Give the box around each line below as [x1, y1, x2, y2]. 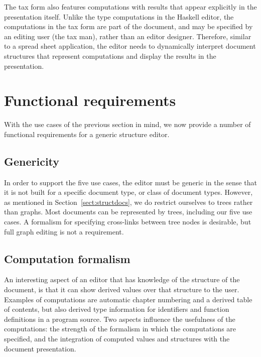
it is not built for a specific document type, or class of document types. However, [4, 187, 253, 197]
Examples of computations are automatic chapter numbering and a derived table [4, 294, 252, 304]
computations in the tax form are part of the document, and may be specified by [4, 21, 253, 32]
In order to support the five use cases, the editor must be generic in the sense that [4, 177, 257, 187]
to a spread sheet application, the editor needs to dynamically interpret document [4, 41, 256, 51]
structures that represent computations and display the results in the [4, 50, 216, 61]
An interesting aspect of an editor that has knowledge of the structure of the [4, 274, 240, 285]
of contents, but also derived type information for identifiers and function [4, 304, 229, 314]
